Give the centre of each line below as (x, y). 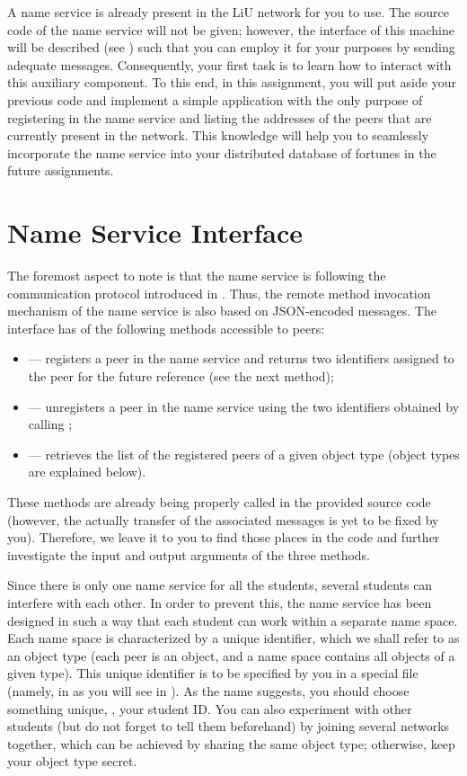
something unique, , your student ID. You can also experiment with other (210, 708)
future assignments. (61, 170)
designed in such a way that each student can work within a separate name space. (233, 620)
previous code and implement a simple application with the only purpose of (215, 99)
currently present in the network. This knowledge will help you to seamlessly (218, 135)
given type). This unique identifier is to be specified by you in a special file (213, 673)
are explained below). (87, 472)
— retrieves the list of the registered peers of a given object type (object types (244, 454)
